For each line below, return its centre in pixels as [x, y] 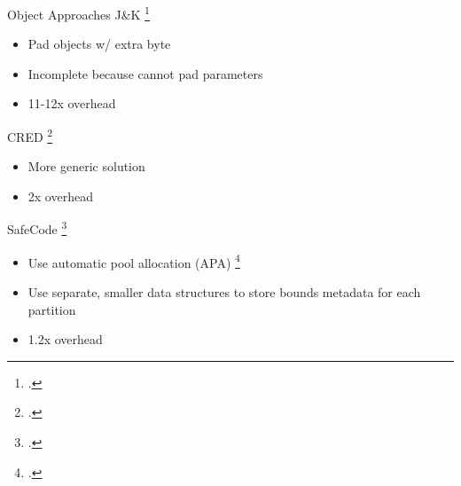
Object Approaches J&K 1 [78, 13]
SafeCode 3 [37, 228]
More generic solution [86, 166]
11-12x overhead [72, 103]
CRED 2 [30, 135]
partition [52, 309]
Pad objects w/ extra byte [99, 44]
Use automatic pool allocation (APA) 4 [134, 261]
